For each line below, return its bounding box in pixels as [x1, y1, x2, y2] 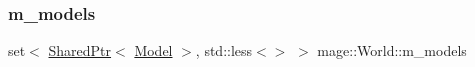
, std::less [195, 40, 253, 61]
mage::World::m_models [317, 40, 467, 61]
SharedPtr [48, 40, 112, 61]
